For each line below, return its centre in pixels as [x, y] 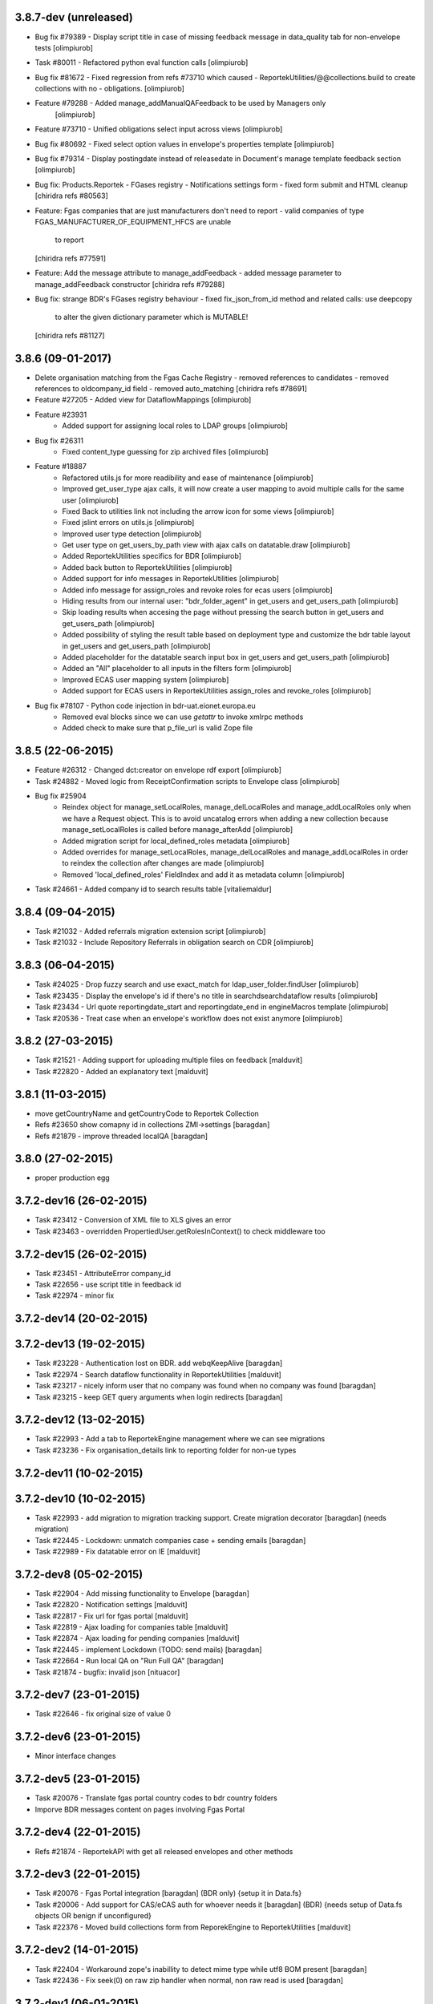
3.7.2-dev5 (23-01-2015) [77, 1779]
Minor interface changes [75, 1756]
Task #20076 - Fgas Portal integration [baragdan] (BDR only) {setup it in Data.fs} [168, 1893]
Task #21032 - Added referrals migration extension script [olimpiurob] [150, 931]
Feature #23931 [61, 414]
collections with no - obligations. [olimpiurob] [109, 89]
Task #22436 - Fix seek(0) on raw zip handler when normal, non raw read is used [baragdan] [189, 1980]
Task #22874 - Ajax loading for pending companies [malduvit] [137, 1638]
